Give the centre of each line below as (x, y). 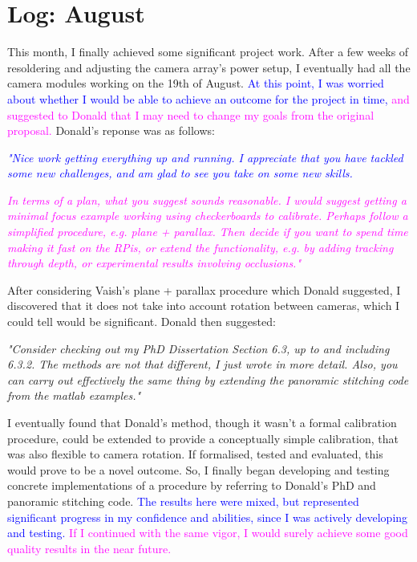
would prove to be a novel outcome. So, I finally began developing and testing (198, 469)
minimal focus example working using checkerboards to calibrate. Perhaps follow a (208, 216)
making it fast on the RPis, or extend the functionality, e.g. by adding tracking (200, 247)
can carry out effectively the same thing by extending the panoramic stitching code (208, 379)
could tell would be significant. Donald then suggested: (142, 322)
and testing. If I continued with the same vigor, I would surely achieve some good (208, 533)
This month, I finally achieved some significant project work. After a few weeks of (208, 52)
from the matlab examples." (74, 395)
